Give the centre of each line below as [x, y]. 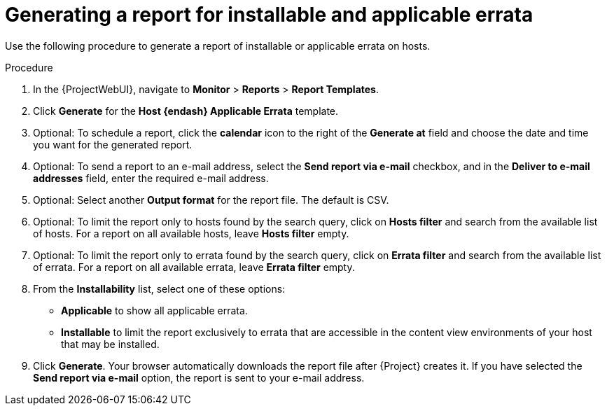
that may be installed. [110, 344]
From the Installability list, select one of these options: [159, 288]
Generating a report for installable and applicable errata [269, 15]
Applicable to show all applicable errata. [154, 310]
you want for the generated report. [113, 144]
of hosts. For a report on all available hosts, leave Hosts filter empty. [191, 233]
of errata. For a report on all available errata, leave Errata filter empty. [194, 267]
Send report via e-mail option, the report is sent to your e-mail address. [199, 377]
